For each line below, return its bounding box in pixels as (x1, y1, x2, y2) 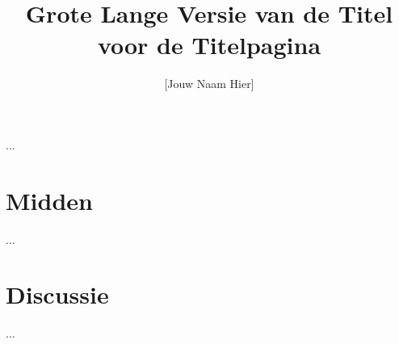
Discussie (6, 278, 109, 311)
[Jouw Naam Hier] (164, 75, 254, 92)
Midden (6, 183, 93, 216)
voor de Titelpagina (97, 28, 321, 61)
